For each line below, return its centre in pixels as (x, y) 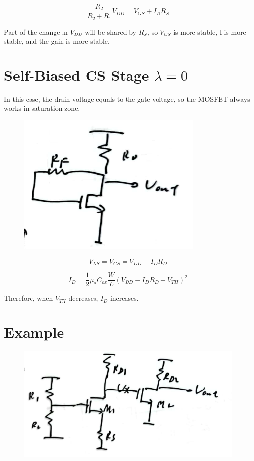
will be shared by (111, 31)
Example (34, 332)
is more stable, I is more (210, 31)
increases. (124, 298)
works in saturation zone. (42, 108)
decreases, (83, 298)
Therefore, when (29, 298)
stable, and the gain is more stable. (57, 41)
